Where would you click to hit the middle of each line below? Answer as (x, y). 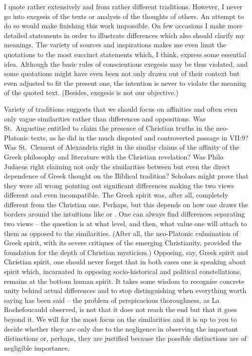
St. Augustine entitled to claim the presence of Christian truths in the (109, 128)
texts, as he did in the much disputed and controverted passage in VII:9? (140, 137)
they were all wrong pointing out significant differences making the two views (119, 185)
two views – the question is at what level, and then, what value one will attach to (126, 224)
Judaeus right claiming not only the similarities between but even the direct (117, 166)
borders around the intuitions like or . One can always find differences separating (125, 214)
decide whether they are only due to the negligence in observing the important (121, 328)
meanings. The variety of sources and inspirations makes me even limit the (115, 45)
